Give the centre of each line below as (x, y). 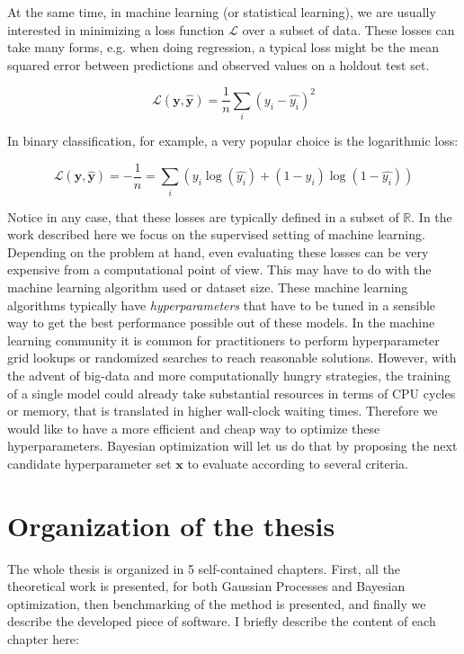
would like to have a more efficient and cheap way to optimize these (194, 428)
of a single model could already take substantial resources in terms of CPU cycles (232, 393)
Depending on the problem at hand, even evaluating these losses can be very (218, 251)
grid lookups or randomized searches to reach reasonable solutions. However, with (232, 358)
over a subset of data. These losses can (348, 29)
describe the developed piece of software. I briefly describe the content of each (222, 621)
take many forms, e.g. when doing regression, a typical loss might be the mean (223, 47)
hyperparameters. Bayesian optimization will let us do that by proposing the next (232, 446)
